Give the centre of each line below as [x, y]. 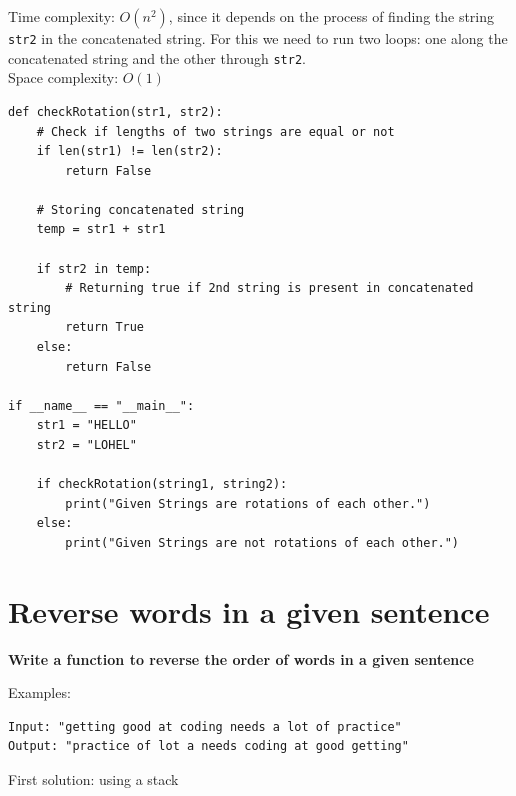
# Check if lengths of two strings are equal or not [215, 131]
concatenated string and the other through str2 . [157, 57]
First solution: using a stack [93, 779]
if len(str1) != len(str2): [129, 151]
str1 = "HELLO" [86, 425]
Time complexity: [61, 16]
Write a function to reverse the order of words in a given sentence [241, 658]
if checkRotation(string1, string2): [162, 484]
